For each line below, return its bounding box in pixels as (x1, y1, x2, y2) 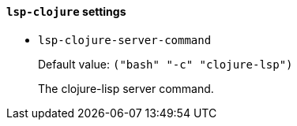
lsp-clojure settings (6, 5, 126, 18)
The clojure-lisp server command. (38, 81, 214, 95)
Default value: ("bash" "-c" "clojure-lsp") (38, 57, 293, 71)
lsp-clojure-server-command (38, 33, 212, 46)
